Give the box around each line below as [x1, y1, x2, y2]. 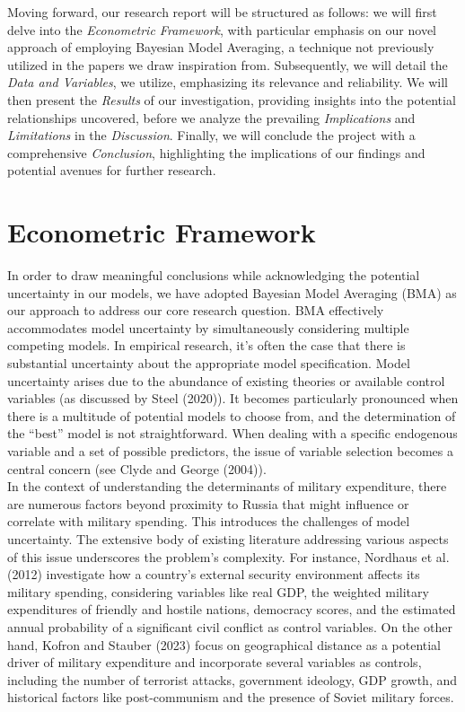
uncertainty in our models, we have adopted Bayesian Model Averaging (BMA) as [7, 283, 457, 302]
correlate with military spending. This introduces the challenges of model [7, 512, 410, 531]
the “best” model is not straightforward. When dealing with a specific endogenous [7, 424, 458, 443]
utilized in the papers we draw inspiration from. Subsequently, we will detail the [7, 55, 448, 74]
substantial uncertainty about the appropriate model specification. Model [7, 354, 410, 373]
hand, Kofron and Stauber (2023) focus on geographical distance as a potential [7, 635, 442, 654]
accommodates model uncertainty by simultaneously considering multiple [7, 318, 409, 337]
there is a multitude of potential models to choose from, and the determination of [7, 406, 456, 425]
